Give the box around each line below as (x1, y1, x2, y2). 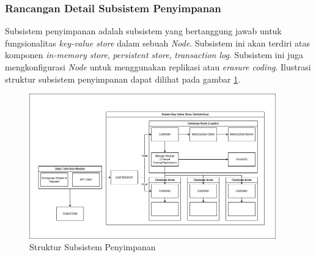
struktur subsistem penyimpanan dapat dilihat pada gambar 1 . (5, 72, 241, 85)
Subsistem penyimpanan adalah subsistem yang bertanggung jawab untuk (5, 24, 282, 37)
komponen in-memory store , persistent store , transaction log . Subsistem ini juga (5, 48, 304, 61)
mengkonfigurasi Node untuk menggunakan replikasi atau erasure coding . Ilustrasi (5, 61, 311, 73)
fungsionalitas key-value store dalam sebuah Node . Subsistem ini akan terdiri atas (5, 36, 310, 49)
